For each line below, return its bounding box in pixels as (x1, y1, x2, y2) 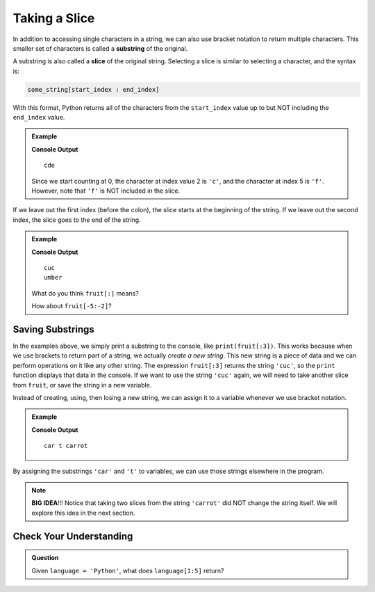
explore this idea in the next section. (31, 509, 135, 517)
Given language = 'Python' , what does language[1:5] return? (31, 566, 225, 575)
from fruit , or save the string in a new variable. (12, 381, 152, 389)
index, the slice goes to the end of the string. (12, 216, 142, 224)
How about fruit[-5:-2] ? (31, 302, 112, 310)
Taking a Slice (12, 10, 95, 26)
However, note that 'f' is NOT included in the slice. (31, 186, 181, 195)
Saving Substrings (12, 323, 95, 335)
